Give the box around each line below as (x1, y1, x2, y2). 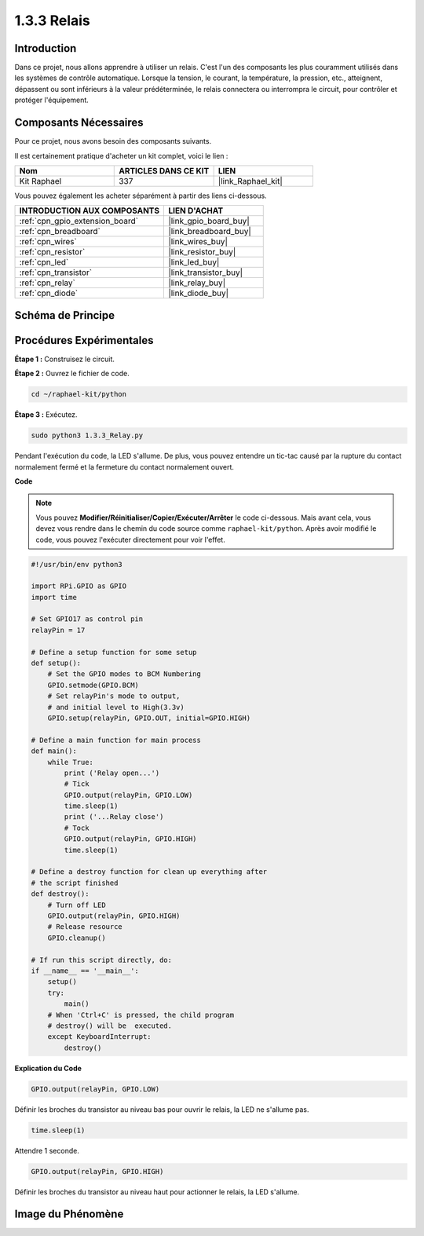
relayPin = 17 (31, 625, 86, 634)
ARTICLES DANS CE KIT (119, 165, 210, 176)
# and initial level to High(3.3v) (47, 703, 185, 711)
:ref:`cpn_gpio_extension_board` (19, 216, 139, 227)
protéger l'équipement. (14, 95, 90, 105)
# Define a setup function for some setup (31, 648, 197, 656)
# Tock (64, 823, 90, 832)
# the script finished (31, 878, 119, 887)
